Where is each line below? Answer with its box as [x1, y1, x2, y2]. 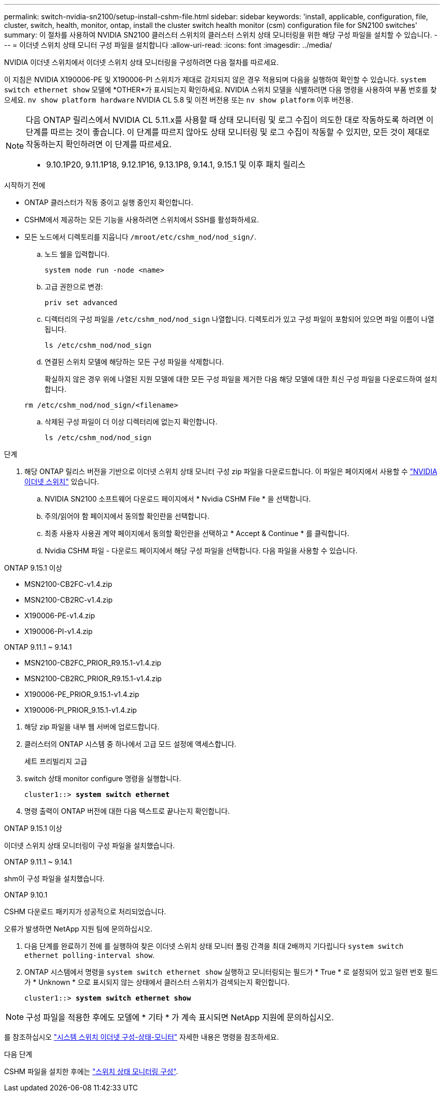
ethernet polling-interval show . [24, 951, 155, 959]
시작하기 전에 [4, 181, 46, 189]
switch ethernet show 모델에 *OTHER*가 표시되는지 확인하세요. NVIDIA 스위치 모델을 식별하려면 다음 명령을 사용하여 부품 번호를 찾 [4, 85, 437, 94]
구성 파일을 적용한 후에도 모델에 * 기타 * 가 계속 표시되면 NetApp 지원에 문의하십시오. [26, 1012, 334, 1022]
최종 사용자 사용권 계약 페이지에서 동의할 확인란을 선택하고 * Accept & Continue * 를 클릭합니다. [45, 529, 349, 538]
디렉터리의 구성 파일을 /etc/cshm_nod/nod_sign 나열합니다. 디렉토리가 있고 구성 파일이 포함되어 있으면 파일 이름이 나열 [45, 315, 434, 323]
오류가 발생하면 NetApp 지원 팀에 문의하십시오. [4, 924, 153, 933]
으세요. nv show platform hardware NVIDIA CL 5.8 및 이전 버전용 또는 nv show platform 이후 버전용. [4, 95, 353, 104]
